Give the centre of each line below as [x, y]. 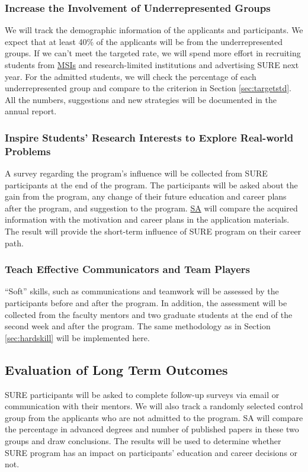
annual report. [31, 111]
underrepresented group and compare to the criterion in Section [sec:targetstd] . [148, 88]
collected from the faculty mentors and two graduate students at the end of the [149, 314]
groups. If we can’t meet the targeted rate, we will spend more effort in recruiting [153, 53]
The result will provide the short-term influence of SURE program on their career [153, 231]
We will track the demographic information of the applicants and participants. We [154, 30]
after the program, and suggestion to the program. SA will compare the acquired [151, 208]
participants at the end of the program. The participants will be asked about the [151, 184]
